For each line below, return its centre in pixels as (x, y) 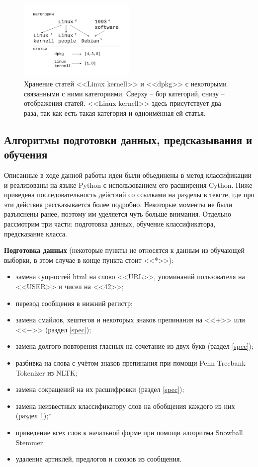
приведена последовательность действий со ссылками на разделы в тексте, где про (129, 195)
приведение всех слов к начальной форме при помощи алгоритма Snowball (129, 432)
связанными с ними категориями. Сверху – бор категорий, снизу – (124, 93)
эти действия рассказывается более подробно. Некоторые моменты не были (118, 204)
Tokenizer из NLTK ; (46, 372)
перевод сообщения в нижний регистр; (74, 303)
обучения (26, 154)
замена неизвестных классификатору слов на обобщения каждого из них (125, 406)
